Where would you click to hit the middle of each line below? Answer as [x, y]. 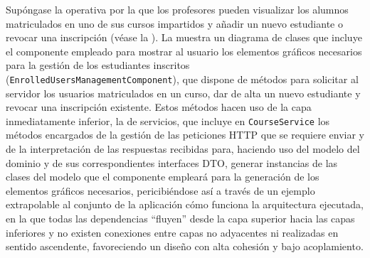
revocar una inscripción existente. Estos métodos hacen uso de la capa [159, 107]
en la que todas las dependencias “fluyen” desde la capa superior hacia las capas [180, 219]
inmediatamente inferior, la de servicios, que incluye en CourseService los [168, 120]
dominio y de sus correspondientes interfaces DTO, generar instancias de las [172, 162]
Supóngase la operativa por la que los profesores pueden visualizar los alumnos [177, 9]
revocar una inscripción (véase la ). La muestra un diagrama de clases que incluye [184, 37]
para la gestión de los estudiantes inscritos [98, 65]
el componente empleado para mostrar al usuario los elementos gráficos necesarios [184, 51]
